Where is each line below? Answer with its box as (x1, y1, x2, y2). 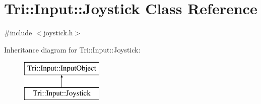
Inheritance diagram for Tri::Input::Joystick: (4, 44, 141, 55)
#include (4, 27, 32, 38)
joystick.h (43, 27, 73, 38)
